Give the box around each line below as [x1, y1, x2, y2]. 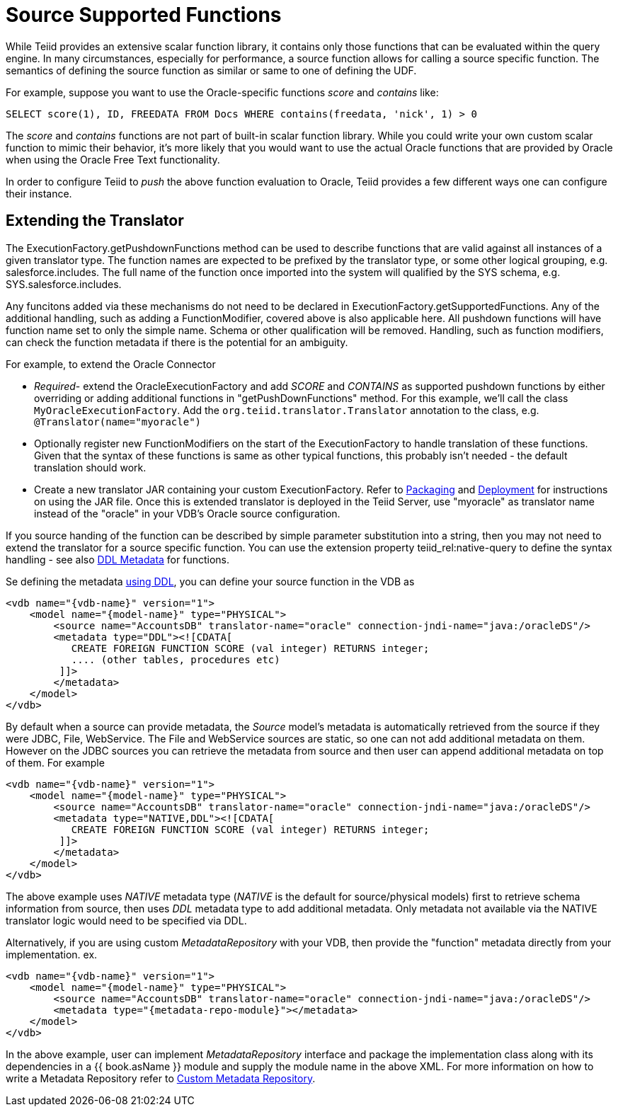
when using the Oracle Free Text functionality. [6, 153, 220, 166]
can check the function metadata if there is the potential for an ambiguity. [6, 336, 348, 348]
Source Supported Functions [6, 3, 282, 27]
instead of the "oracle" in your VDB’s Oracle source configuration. [34, 507, 341, 520]
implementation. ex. [6, 948, 98, 961]
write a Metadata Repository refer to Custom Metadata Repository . [6, 1072, 316, 1084]
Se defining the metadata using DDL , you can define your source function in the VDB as [6, 575, 415, 587]
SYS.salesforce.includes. [6, 277, 122, 290]
